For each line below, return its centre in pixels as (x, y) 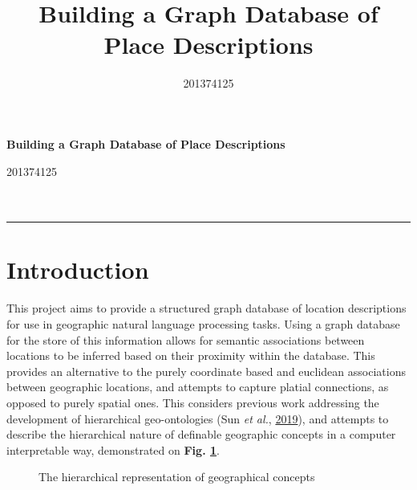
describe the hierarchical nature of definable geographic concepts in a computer (201, 434)
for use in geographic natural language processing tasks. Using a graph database (203, 324)
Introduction (78, 269)
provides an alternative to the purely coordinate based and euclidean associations (206, 371)
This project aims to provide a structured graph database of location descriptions (206, 308)
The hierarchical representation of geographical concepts (177, 477)
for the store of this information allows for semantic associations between (186, 339)
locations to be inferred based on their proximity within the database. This (191, 355)
